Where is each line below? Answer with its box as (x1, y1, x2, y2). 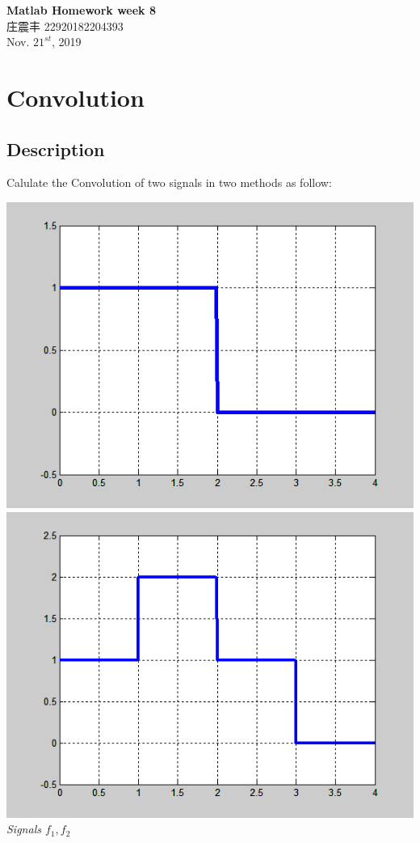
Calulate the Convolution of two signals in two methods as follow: (6, 174, 332, 191)
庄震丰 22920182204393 (6, 17, 124, 34)
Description (6, 136, 105, 161)
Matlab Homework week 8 (6, 2, 156, 18)
